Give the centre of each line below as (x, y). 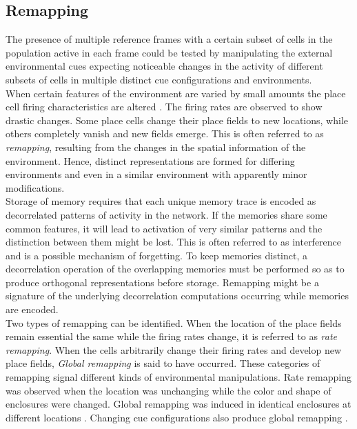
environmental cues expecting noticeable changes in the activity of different (164, 66)
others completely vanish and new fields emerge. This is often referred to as (165, 133)
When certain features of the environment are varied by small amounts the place (176, 93)
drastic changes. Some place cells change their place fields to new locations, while (177, 120)
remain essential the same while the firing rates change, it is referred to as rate (172, 336)
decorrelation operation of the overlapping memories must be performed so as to (175, 269)
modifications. (35, 187)
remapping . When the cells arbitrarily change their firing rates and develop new (174, 349)
